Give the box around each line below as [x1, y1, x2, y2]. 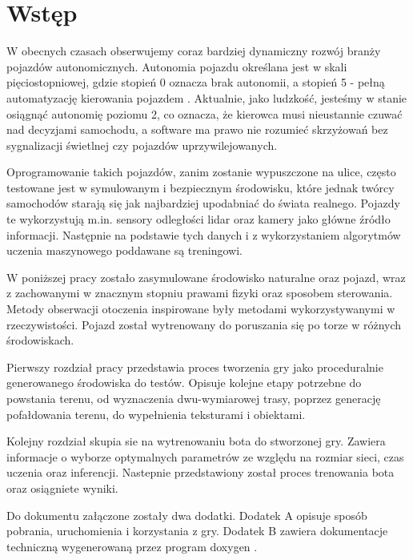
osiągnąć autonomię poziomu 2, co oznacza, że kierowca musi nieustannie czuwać [6, 105, 403, 122]
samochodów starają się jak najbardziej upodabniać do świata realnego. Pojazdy [6, 195, 400, 212]
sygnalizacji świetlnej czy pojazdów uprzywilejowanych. [6, 136, 278, 153]
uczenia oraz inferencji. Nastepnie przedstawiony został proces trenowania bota [6, 464, 395, 481]
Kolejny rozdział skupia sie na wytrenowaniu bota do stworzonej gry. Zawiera [6, 433, 386, 449]
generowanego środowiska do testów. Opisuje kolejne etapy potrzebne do [6, 374, 362, 391]
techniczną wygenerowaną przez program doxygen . [6, 538, 258, 554]
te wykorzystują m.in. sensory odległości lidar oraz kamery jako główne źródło [6, 211, 391, 228]
